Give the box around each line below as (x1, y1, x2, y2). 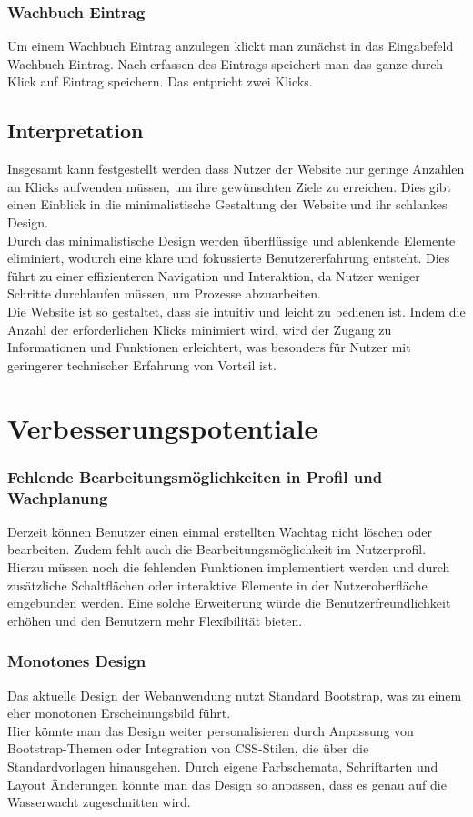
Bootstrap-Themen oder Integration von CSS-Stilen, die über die (7, 739, 369, 758)
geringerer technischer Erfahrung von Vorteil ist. (7, 355, 277, 374)
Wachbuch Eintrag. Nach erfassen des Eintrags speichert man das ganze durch (7, 54, 443, 73)
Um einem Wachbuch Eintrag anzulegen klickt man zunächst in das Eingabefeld (7, 36, 454, 55)
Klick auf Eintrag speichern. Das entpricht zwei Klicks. (7, 72, 313, 91)
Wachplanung (7, 486, 108, 509)
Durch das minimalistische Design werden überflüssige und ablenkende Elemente (7, 230, 456, 249)
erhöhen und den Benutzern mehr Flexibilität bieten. (7, 610, 303, 630)
